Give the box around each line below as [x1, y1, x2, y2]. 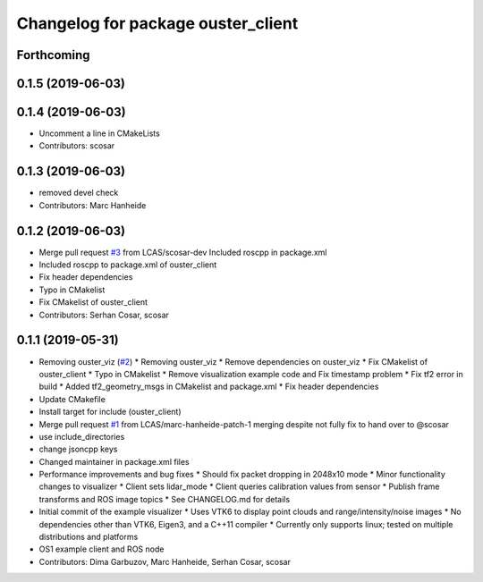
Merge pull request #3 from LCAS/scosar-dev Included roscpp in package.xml [38, 247, 327, 257]
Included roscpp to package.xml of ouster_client [38, 259, 217, 270]
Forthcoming [16, 47, 90, 63]
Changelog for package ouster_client [16, 13, 299, 33]
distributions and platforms [38, 532, 139, 543]
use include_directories [38, 431, 125, 442]
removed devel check [38, 188, 119, 198]
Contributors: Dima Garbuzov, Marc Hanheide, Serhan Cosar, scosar [38, 556, 291, 567]
